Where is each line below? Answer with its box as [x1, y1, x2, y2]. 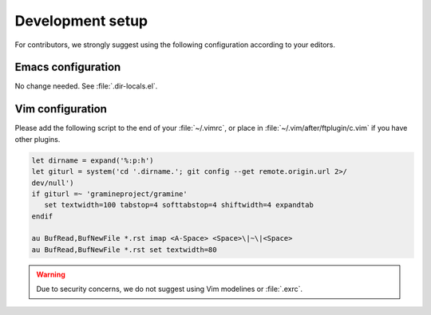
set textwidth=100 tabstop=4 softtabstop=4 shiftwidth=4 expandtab [44, 200, 314, 210]
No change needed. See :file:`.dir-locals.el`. [14, 81, 158, 91]
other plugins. [14, 134, 61, 144]
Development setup [14, 12, 148, 30]
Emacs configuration [14, 61, 121, 74]
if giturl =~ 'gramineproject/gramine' [31, 189, 188, 199]
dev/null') [31, 178, 74, 187]
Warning [36, 270, 65, 279]
